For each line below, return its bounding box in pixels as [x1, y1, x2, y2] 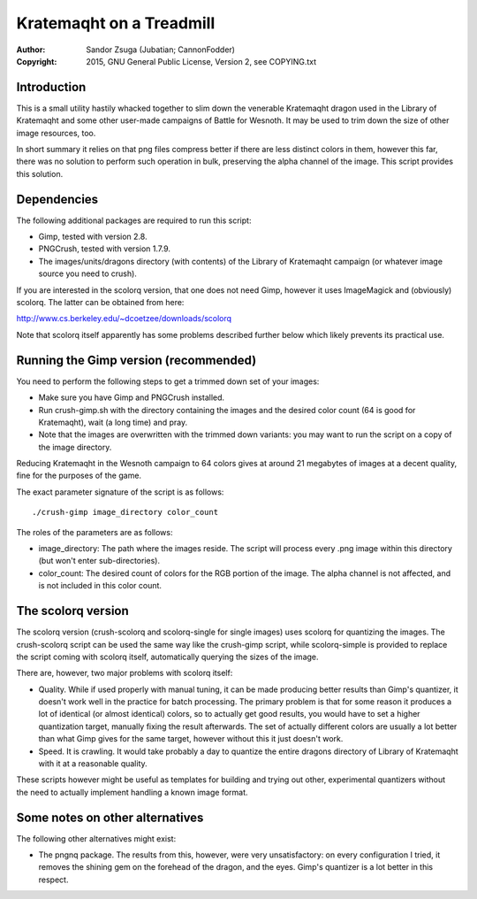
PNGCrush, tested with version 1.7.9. [38, 243, 171, 254]
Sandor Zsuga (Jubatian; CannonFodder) [86, 44, 236, 55]
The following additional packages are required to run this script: [16, 215, 252, 226]
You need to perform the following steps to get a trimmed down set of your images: [16, 376, 320, 387]
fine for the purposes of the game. [16, 470, 141, 481]
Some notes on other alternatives [16, 810, 204, 825]
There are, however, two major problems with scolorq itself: [16, 668, 233, 679]
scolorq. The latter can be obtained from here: [16, 297, 185, 308]
